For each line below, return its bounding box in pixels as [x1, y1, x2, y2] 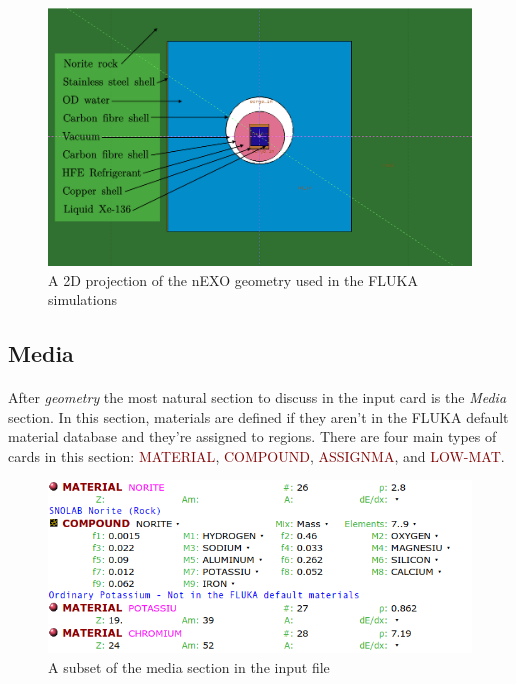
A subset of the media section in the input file [48, 656, 330, 677]
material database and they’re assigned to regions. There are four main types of [8, 426, 497, 447]
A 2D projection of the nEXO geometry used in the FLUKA [48, 269, 418, 290]
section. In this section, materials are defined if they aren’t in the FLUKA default [8, 406, 509, 427]
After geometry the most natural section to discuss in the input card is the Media [8, 387, 507, 408]
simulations [48, 289, 117, 310]
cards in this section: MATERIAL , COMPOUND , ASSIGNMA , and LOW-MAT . [8, 445, 505, 466]
